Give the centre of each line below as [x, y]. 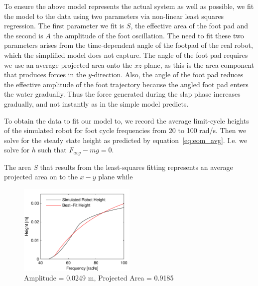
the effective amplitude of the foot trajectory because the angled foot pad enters [126, 84]
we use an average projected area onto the [68, 65]
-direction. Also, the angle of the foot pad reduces [167, 74]
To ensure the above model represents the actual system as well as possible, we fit [129, 6]
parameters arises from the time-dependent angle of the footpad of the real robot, [129, 45]
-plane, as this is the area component [198, 65]
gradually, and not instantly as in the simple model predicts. [96, 103]
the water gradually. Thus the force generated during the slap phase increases [122, 94]
